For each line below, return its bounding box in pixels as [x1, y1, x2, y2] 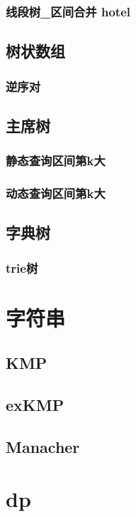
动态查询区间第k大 [6, 184, 106, 202]
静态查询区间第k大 [6, 152, 106, 169]
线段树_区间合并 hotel [6, 2, 131, 20]
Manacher [6, 435, 80, 457]
